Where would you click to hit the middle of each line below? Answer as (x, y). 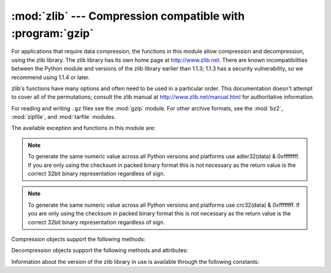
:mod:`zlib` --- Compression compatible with (128, 16)
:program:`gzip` (53, 33)
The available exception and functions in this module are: (83, 128)
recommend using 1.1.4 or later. (51, 77)
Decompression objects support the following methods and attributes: (100, 250)
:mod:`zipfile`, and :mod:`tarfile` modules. (63, 117)
